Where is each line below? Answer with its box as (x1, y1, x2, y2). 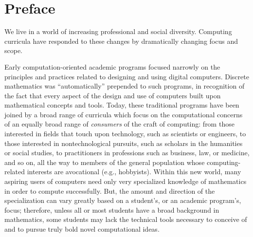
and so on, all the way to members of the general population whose (4, 157, 205, 167)
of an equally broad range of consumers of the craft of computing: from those (4, 119, 235, 129)
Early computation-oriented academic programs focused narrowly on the (4, 61, 220, 72)
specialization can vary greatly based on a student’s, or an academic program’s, (4, 195, 241, 205)
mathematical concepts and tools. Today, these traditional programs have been (4, 100, 239, 110)
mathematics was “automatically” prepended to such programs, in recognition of (4, 81, 245, 91)
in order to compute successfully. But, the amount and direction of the (4, 185, 215, 196)
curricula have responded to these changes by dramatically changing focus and (4, 36, 238, 46)
